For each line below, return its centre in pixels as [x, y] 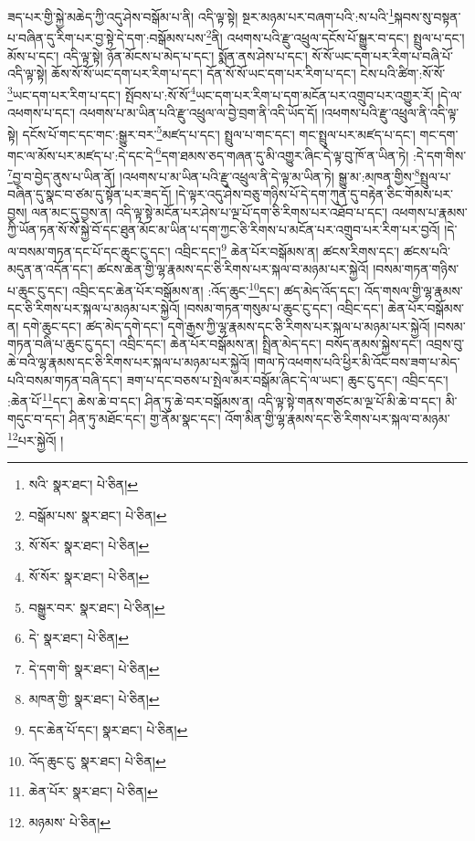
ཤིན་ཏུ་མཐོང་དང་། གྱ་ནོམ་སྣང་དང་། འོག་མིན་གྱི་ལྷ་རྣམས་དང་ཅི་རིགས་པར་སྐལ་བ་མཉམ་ [259, 419]
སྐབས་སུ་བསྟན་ [427, 16]
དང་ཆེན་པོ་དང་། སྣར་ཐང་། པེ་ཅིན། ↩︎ [108, 729]
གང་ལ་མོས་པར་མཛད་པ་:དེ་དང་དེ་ [82, 155]
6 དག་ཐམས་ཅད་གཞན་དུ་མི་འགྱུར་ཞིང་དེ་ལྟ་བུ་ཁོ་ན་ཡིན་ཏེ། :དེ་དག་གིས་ [311, 153]
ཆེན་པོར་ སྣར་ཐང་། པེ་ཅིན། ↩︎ [93, 791]
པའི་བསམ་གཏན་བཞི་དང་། [65, 379]
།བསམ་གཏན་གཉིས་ [416, 269]
